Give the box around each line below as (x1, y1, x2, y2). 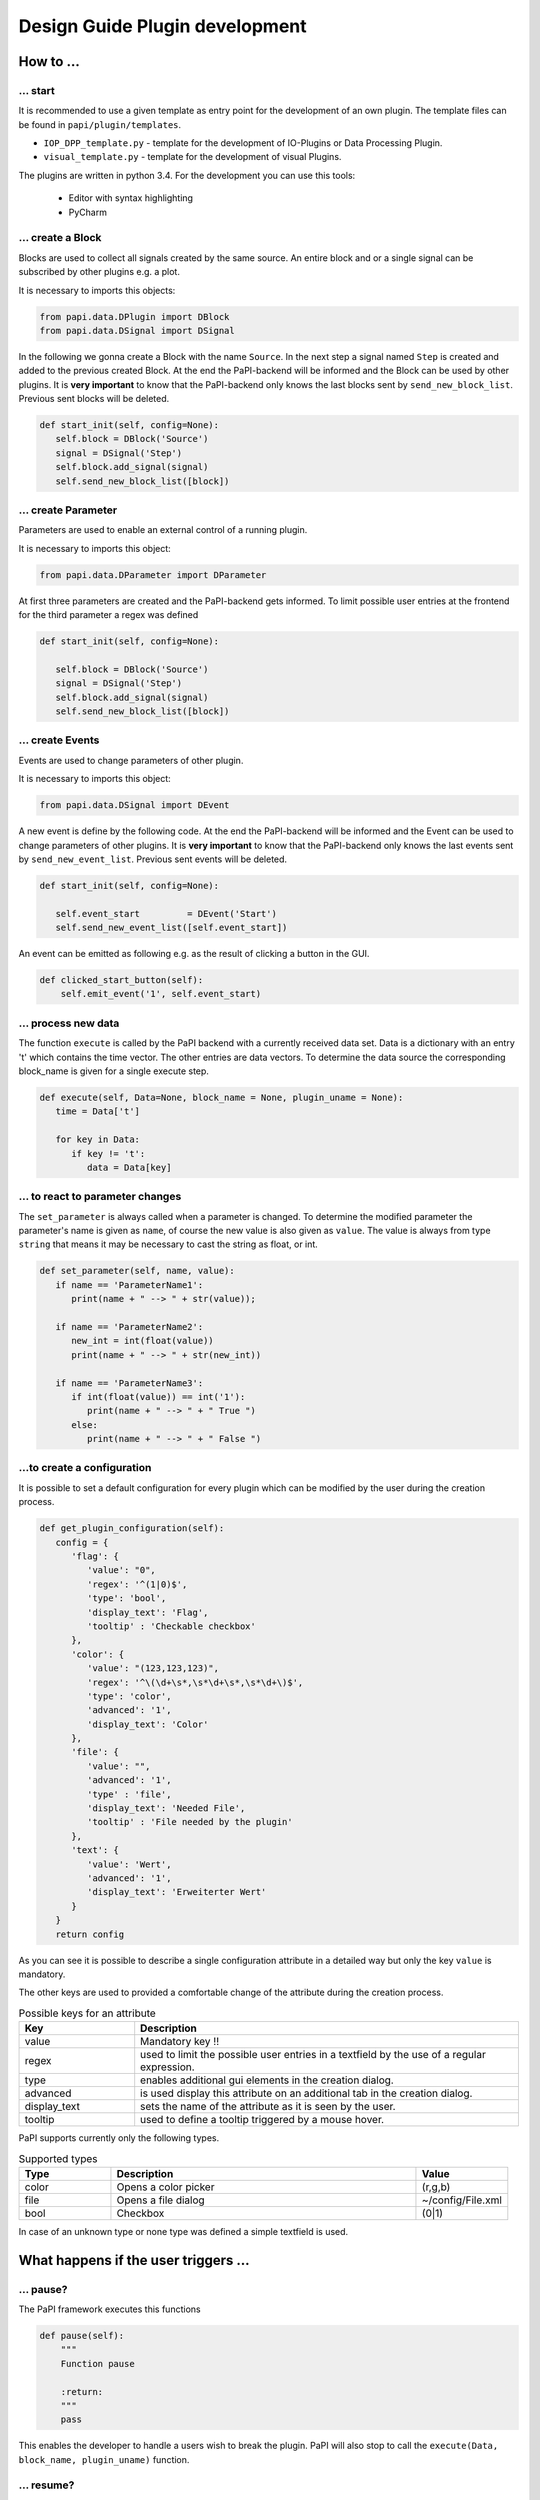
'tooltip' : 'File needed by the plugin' (86, 1816, 294, 1828)
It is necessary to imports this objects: (18, 284, 176, 296)
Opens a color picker (116, 2180, 215, 2194)
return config (55, 1928, 125, 1940)
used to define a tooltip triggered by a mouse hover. (140, 2113, 385, 2127)
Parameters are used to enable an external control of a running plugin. (18, 524, 308, 536)
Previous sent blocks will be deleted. (18, 393, 170, 405)
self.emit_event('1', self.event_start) (60, 988, 262, 1000)
